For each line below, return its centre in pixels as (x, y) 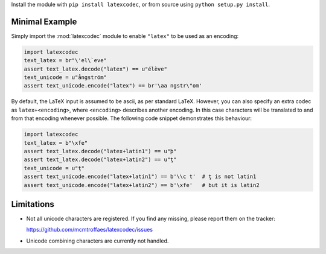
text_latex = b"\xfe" (56, 143)
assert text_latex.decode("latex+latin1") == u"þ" (101, 151)
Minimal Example (44, 21)
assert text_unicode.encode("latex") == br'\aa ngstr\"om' (113, 86)
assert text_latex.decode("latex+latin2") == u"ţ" (101, 160)
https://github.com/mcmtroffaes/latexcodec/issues (90, 230)
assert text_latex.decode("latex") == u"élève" (95, 69)
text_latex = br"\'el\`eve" (65, 61)
